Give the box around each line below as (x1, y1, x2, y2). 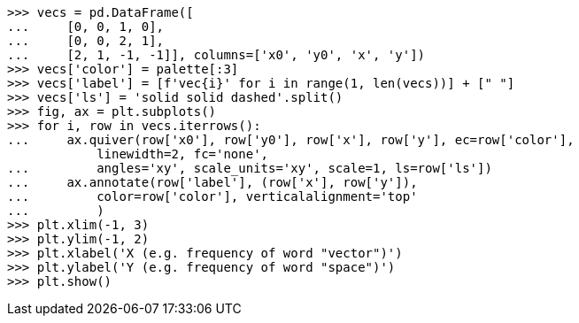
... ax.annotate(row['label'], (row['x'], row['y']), (7, 175, 418, 189)
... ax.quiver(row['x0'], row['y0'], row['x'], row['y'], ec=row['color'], (7, 133, 575, 147)
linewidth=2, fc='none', (96, 147, 269, 161)
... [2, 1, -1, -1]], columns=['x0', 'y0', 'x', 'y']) (7, 48, 426, 62)
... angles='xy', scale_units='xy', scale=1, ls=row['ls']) (7, 161, 492, 175)
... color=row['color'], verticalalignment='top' (7, 189, 418, 204)
